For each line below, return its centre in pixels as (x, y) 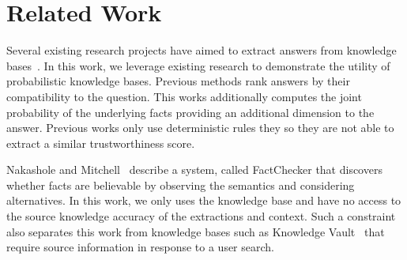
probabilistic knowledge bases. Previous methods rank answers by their (178, 81)
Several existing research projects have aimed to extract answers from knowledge (202, 50)
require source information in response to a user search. (140, 247)
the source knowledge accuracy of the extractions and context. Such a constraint (201, 216)
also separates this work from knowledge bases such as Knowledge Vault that (196, 231)
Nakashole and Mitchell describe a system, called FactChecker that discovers (194, 170)
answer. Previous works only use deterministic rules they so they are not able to (200, 128)
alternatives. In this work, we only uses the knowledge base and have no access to (204, 200)
